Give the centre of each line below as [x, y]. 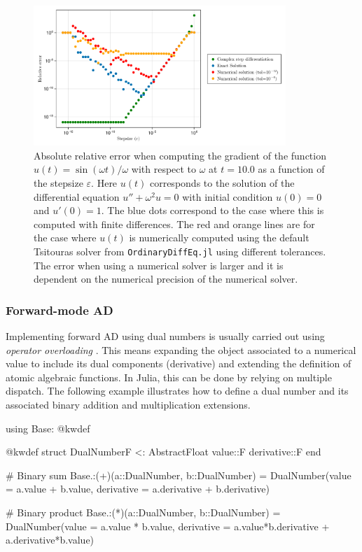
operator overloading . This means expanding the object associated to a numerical [181, 349]
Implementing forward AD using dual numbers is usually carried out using [165, 336]
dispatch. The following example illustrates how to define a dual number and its [177, 391]
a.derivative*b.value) [50, 540]
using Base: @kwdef [48, 428]
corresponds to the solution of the [222, 183]
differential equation [77, 196]
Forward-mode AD [60, 310]
